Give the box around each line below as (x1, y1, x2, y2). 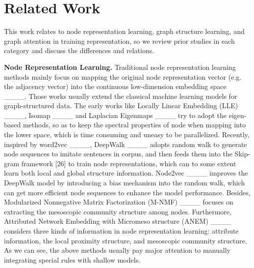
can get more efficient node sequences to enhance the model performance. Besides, (4, 187, 251, 197)
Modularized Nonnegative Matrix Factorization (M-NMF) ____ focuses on (4, 197, 233, 207)
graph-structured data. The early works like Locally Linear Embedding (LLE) (4, 100, 238, 111)
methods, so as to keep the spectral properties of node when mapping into (23, 119, 246, 130)
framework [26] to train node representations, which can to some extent (21, 158, 236, 168)
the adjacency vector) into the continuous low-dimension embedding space (4, 81, 227, 91)
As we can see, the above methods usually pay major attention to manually (4, 245, 230, 255)
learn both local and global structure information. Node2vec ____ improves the (4, 168, 248, 178)
